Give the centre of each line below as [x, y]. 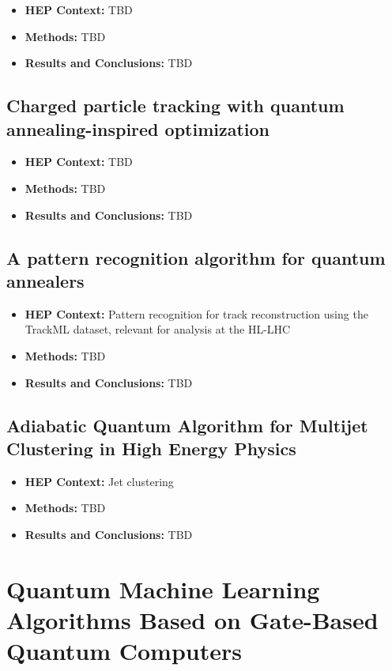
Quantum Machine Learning [163, 588]
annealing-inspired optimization [138, 128]
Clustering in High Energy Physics [151, 448]
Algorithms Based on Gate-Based [192, 619]
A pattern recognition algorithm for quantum [196, 257]
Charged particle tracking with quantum [175, 106]
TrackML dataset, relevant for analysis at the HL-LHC [158, 329]
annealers [45, 280]
